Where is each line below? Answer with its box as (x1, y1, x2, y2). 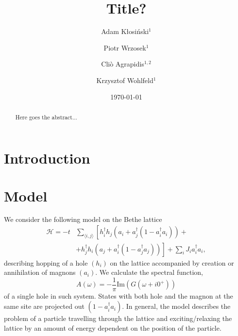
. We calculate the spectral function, (95, 267, 204, 277)
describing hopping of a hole (4, 257, 88, 268)
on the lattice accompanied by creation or (110, 257, 234, 268)
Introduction (4, 148, 90, 168)
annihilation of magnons (4, 267, 76, 277)
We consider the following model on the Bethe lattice (4, 214, 162, 224)
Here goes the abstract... (15, 113, 77, 121)
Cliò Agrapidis (101, 59, 144, 69)
